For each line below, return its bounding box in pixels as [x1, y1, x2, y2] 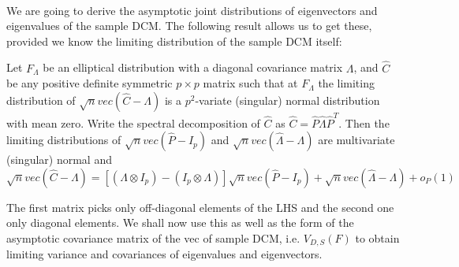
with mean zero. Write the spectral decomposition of [6, 114, 260, 131]
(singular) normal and [6, 151, 112, 168]
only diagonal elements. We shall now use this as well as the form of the [6, 214, 354, 231]
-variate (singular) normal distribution [195, 91, 380, 108]
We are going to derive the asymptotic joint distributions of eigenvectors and [6, 2, 378, 18]
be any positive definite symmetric [6, 75, 173, 91]
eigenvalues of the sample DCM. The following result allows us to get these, [6, 17, 372, 34]
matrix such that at [203, 75, 298, 91]
